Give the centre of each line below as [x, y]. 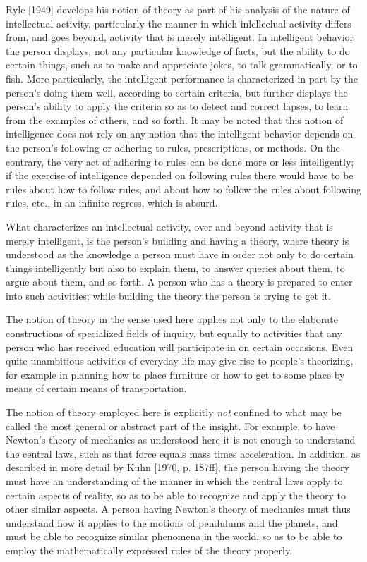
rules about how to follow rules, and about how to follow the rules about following [183, 189]
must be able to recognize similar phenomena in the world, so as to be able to [174, 536]
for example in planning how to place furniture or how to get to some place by [175, 374]
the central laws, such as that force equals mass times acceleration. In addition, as [183, 453]
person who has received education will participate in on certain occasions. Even [180, 347]
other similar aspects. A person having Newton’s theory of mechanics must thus [178, 509]
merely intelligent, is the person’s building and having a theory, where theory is [178, 240]
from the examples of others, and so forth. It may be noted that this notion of [175, 120]
